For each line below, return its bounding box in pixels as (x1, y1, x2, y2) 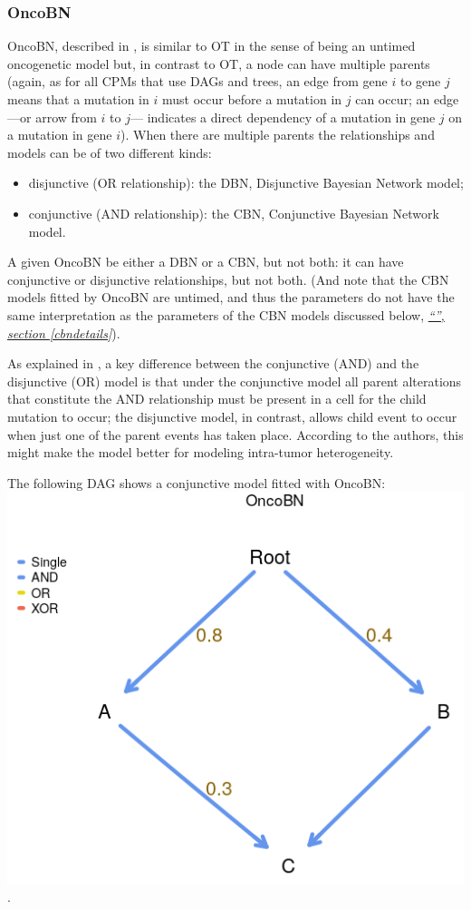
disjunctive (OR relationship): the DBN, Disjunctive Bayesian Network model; (28, 173, 464, 192)
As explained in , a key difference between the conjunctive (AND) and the (7, 354, 419, 373)
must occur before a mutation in (161, 90, 342, 108)
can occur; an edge (355, 90, 459, 108)
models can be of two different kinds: (7, 142, 212, 161)
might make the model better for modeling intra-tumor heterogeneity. (7, 443, 394, 462)
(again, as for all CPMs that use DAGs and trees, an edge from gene (7, 72, 388, 91)
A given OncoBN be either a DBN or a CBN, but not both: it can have (7, 252, 404, 271)
